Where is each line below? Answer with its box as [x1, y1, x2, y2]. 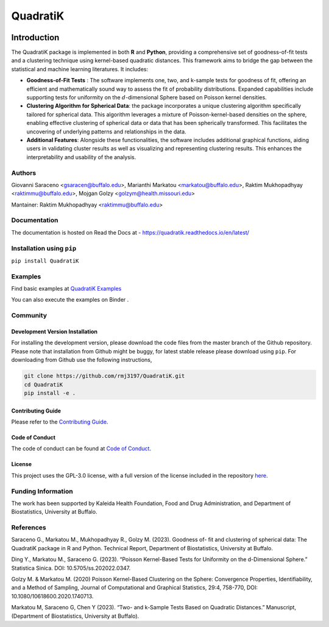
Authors [11, 168, 37, 177]
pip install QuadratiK [11, 257, 79, 264]
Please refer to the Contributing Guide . [11, 418, 108, 425]
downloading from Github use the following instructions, [11, 356, 152, 364]
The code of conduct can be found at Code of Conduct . [11, 445, 152, 452]
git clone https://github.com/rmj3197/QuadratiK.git [24, 372, 185, 380]
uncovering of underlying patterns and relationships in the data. [26, 128, 186, 135]
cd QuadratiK [24, 381, 63, 388]
